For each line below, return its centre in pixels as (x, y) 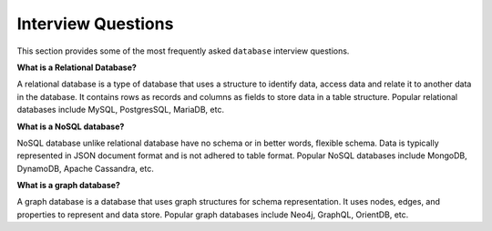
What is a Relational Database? (77, 67)
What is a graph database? (68, 186)
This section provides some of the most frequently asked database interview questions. (183, 51)
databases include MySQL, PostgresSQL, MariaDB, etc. (121, 110)
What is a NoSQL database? (71, 126)
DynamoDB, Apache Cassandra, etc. (85, 168)
